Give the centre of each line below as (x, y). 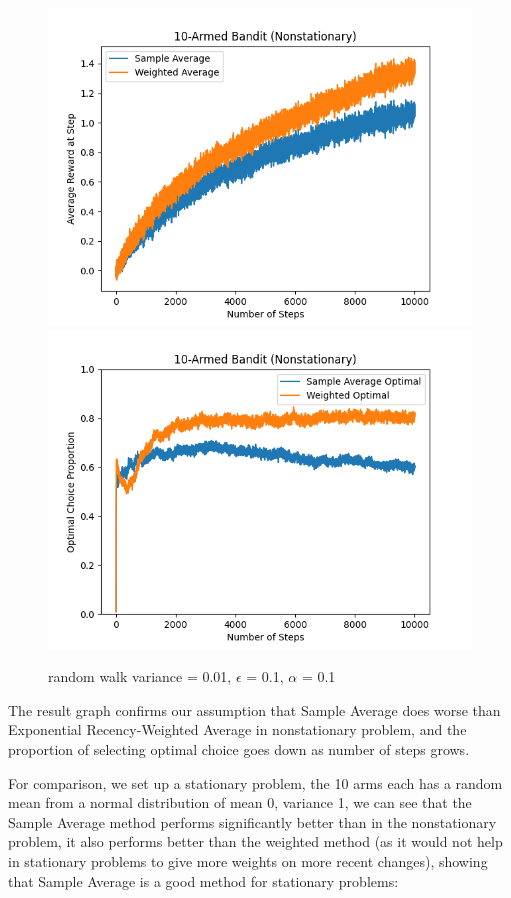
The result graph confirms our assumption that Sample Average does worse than (254, 709)
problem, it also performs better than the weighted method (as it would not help (255, 841)
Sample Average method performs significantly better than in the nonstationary (252, 821)
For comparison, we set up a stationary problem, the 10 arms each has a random (255, 782)
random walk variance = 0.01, (140, 676)
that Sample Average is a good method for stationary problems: (203, 880)
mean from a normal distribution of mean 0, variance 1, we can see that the (240, 802)
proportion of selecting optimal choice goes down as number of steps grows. (239, 748)
